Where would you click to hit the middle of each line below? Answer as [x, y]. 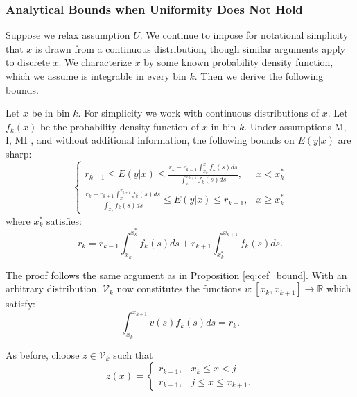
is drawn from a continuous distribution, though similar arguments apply [191, 48]
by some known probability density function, [238, 62]
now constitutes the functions [179, 288]
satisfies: [64, 220]
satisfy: [20, 304]
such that [133, 354]
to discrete [28, 62]
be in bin [51, 113]
